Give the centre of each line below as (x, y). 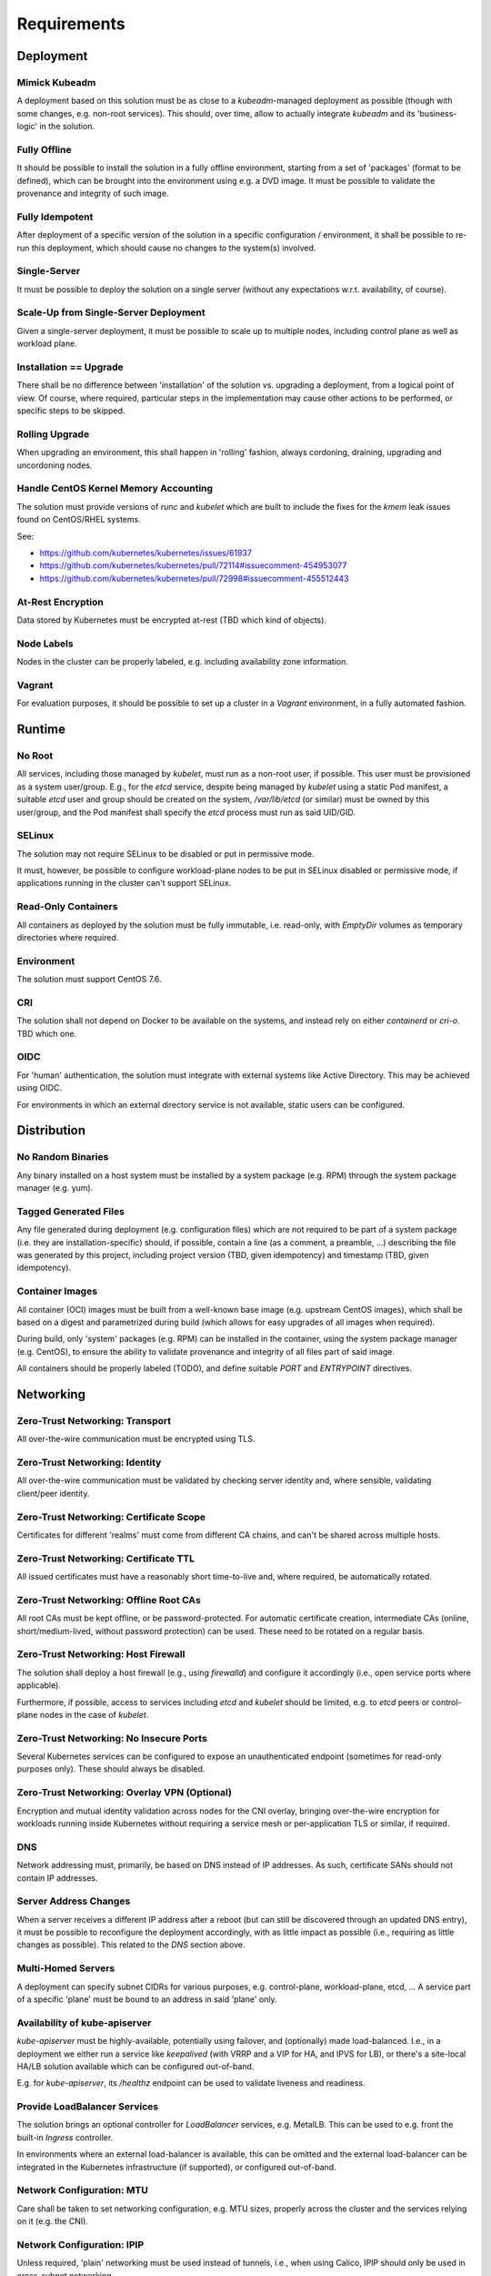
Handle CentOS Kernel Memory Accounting (115, 489)
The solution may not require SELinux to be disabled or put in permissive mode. (165, 853)
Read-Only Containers (67, 907)
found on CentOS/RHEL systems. (79, 520)
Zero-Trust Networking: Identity (89, 1463)
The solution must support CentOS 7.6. (90, 980)
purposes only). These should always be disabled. (111, 1769)
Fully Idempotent (55, 217)
